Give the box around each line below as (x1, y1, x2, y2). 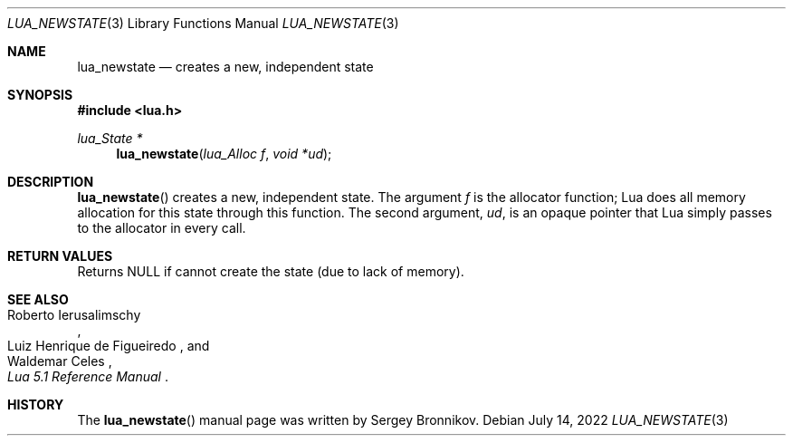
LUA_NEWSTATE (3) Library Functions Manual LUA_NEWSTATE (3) (7, 15, 399, 31)
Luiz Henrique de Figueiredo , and (7, 338, 210, 353)
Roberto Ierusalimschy (7, 307, 141, 323)
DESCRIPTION (7, 174, 94, 189)
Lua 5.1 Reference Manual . (7, 369, 168, 384)
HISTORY (7, 397, 64, 412)
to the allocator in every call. (77, 220, 246, 236)
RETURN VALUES (7, 248, 113, 264)
